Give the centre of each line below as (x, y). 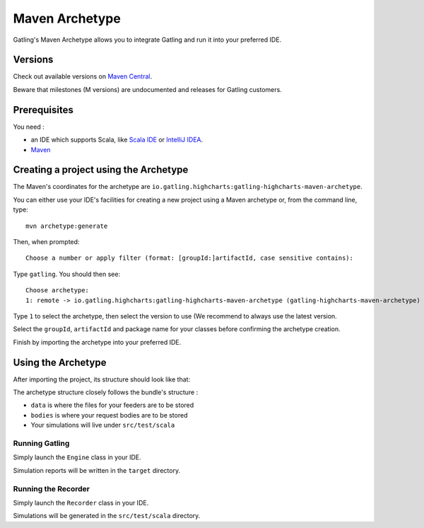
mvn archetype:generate (67, 226)
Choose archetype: (58, 291)
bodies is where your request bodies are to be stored (109, 415)
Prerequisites (43, 110)
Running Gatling (41, 443)
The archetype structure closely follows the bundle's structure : (106, 392)
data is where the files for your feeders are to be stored (112, 405)
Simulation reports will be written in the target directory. (96, 470)
